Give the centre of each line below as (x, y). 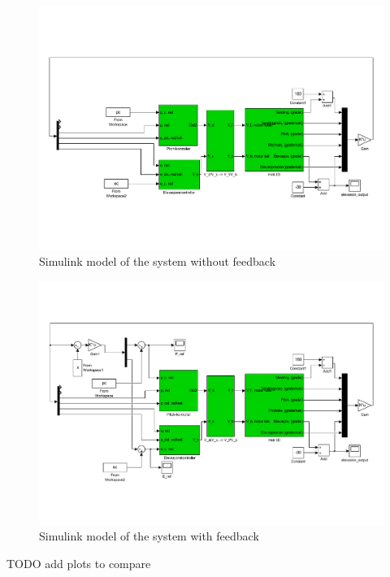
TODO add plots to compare (79, 563)
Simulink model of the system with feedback (149, 536)
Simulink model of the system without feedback (158, 261)
